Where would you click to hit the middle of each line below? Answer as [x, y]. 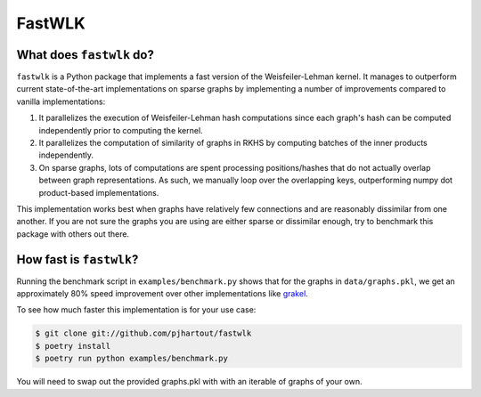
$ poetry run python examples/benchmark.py [132, 359]
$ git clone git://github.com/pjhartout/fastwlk [143, 333]
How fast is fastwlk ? [77, 259]
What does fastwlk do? [86, 55]
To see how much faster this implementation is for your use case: [136, 310]
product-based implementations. [99, 192]
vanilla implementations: [61, 101]
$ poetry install [73, 346]
